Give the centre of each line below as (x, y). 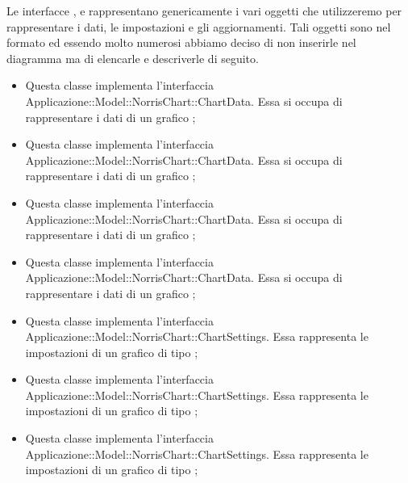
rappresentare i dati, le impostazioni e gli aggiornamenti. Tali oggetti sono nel (199, 26)
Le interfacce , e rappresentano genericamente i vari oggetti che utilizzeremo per (204, 10)
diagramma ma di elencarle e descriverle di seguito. (133, 58)
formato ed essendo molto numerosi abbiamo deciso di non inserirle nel (181, 42)
